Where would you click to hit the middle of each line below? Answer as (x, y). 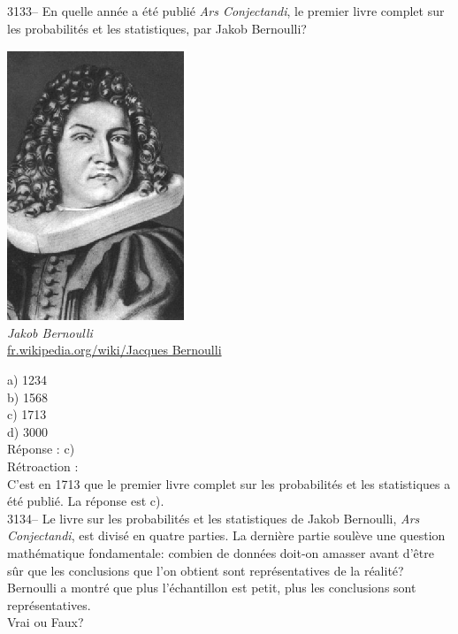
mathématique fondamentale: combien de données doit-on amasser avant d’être (221, 552)
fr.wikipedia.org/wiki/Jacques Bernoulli (114, 350)
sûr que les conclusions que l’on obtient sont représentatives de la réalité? (206, 570)
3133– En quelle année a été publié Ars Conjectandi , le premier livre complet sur (226, 11)
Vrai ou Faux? (46, 622)
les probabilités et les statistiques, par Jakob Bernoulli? (157, 28)
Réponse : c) (41, 449)
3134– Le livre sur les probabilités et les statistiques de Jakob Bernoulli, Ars (214, 518)
